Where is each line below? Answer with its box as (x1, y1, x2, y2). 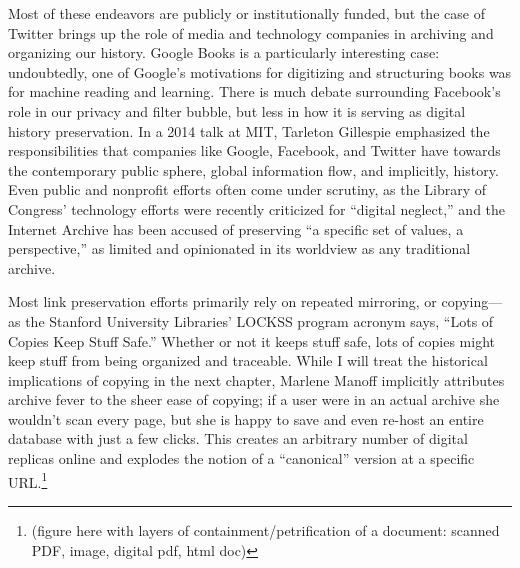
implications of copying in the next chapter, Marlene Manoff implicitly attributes (8, 369, 505, 390)
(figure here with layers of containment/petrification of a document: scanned (31, 519, 500, 540)
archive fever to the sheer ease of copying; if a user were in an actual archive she (8, 389, 500, 410)
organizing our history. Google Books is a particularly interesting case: (8, 42, 440, 63)
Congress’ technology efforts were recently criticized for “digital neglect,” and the (8, 198, 506, 219)
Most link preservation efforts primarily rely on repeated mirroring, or (8, 291, 437, 312)
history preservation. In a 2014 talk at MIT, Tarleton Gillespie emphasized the (8, 120, 490, 141)
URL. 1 (8, 468, 48, 492)
